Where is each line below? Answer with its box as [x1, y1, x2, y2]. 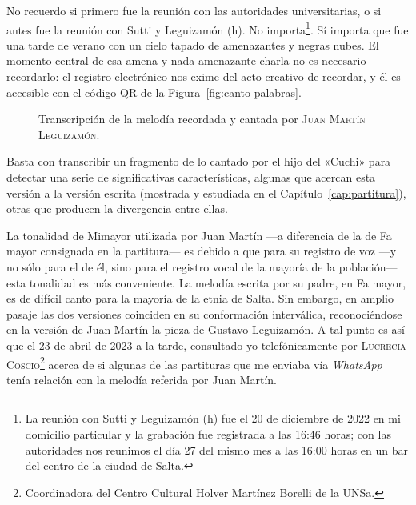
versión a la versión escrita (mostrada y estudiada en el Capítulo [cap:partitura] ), [6, 184, 406, 201]
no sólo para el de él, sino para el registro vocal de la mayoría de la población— [6, 258, 398, 275]
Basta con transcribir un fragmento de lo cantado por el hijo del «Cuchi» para [6, 153, 391, 170]
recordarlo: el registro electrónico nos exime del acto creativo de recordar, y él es [6, 68, 401, 85]
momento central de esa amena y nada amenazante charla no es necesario [6, 52, 366, 69]
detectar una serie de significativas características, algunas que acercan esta [6, 169, 376, 185]
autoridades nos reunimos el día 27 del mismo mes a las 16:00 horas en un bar [25, 441, 409, 458]
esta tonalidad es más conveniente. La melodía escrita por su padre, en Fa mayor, [6, 274, 406, 291]
